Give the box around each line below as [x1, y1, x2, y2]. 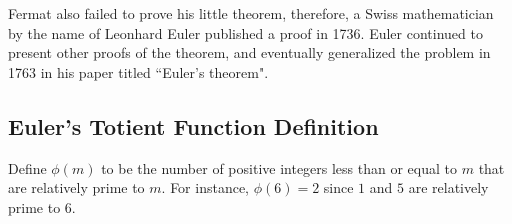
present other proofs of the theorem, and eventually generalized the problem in [8, 42, 491, 63]
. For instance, [161, 177, 250, 198]
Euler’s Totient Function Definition [8, 110, 379, 141]
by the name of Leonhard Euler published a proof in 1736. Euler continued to [8, 22, 483, 43]
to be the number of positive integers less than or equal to [101, 157, 457, 178]
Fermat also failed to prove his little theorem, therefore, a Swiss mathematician [8, 3, 494, 23]
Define [8, 157, 47, 178]
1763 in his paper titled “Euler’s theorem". [8, 61, 269, 82]
